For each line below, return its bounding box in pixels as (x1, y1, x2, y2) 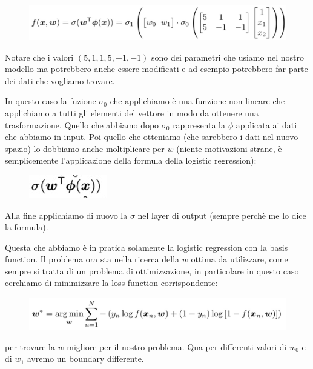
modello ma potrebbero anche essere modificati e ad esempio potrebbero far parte (5, 62, 308, 75)
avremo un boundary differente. (27, 352, 144, 365)
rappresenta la (173, 118, 226, 131)
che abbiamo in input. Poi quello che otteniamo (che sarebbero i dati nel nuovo (5, 130, 298, 143)
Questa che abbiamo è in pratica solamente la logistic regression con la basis (5, 241, 288, 253)
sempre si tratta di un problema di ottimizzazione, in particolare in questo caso (5, 264, 299, 277)
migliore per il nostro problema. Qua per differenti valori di (67, 340, 287, 353)
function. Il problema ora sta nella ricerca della (5, 253, 180, 265)
